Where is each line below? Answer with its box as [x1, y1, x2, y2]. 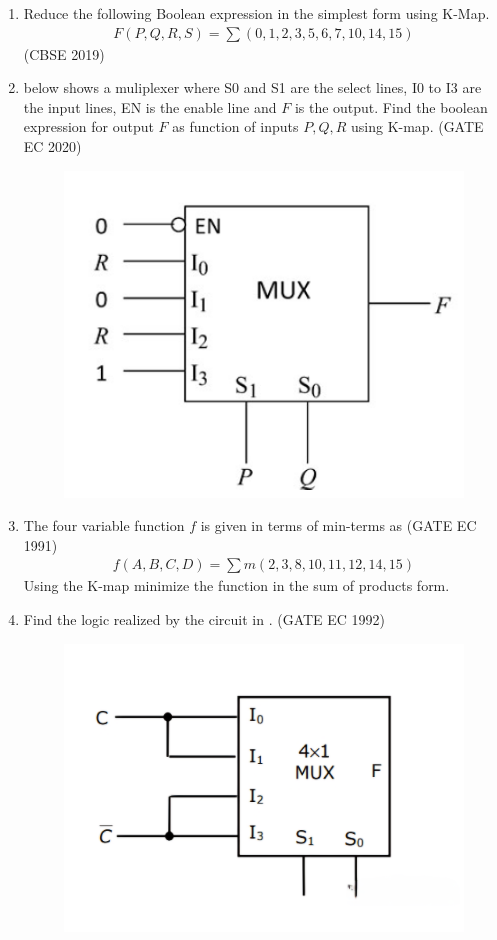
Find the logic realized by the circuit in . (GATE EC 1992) [23, 609, 386, 630]
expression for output [23, 116, 154, 137]
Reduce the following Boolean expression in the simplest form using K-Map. [23, 3, 490, 23]
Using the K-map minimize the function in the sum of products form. [23, 575, 450, 596]
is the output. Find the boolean [294, 96, 488, 117]
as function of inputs [172, 116, 299, 137]
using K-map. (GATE [350, 116, 484, 137]
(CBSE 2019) [23, 43, 105, 64]
